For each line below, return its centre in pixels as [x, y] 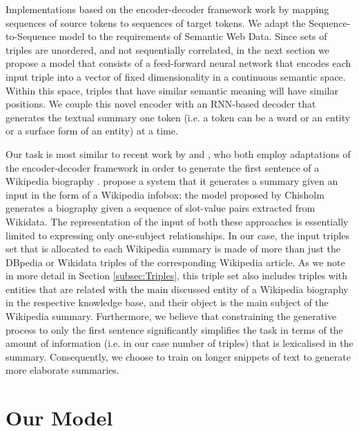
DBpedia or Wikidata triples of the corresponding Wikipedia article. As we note [175, 262]
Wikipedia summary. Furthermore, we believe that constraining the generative [171, 316]
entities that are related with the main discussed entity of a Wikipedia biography [177, 289]
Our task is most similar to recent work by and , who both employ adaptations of [178, 153]
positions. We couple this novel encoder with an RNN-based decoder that [161, 104]
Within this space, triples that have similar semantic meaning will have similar [172, 90]
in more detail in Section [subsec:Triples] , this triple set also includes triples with [177, 275]
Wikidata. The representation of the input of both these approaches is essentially [177, 221]
